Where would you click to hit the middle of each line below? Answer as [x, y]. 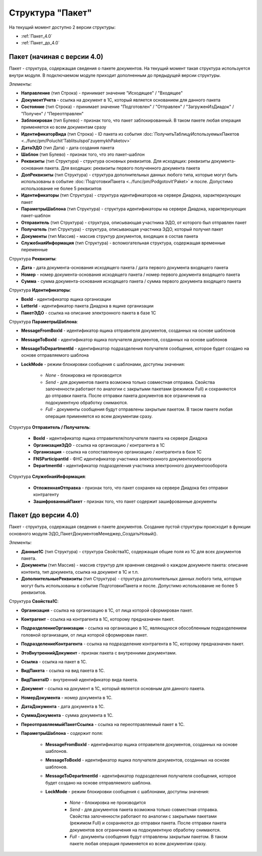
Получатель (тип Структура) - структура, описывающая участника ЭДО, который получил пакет [122, 229]
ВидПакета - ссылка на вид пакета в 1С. [63, 671]
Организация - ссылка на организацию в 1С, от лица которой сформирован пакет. [107, 610]
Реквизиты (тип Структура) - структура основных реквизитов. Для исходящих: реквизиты [116, 161]
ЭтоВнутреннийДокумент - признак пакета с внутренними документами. [99, 653]
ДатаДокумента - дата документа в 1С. [63, 706]
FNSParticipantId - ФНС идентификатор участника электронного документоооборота [122, 459]
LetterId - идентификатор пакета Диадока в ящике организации [87, 306]
